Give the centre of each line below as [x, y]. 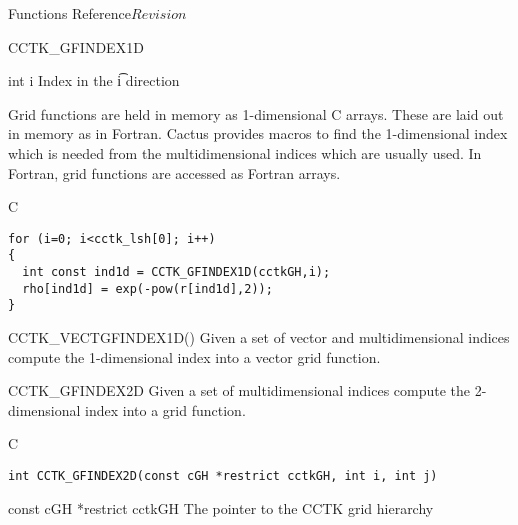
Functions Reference [70, 13]
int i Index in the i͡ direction [94, 80]
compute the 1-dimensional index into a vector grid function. [194, 356]
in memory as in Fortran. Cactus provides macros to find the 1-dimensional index [258, 133]
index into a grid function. [165, 409]
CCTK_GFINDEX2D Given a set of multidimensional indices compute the [239, 390]
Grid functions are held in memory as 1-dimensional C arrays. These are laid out [256, 113]
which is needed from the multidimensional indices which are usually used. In [245, 152]
